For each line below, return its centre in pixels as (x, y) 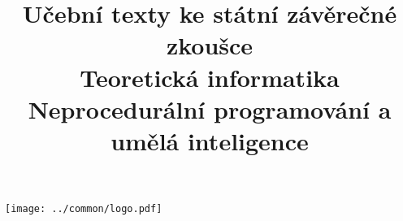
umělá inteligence (210, 140)
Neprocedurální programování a (210, 108)
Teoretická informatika (210, 77)
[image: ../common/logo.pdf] (84, 209)
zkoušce (210, 45)
